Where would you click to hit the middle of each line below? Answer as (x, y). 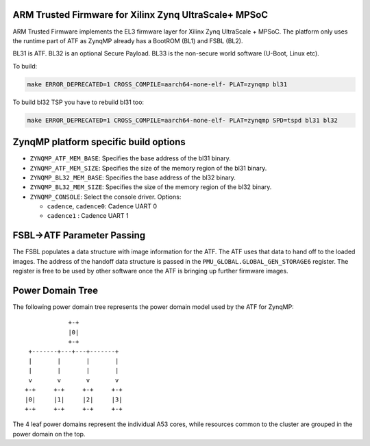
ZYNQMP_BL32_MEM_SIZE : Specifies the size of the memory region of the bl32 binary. (151, 187)
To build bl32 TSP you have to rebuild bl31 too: (78, 102)
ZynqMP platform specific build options (99, 142)
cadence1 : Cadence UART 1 (88, 216)
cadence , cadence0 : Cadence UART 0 (102, 206)
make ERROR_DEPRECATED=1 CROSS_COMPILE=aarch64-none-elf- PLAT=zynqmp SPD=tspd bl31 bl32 (183, 120)
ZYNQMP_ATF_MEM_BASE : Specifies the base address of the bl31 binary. (130, 158)
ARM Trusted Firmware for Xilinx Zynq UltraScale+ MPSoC (140, 15)
